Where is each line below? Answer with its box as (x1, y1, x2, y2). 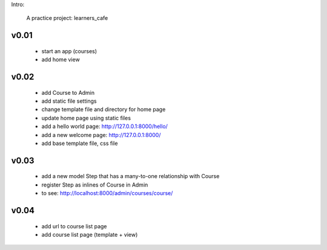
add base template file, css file (41, 139, 118, 147)
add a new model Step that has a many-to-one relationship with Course (41, 173, 220, 180)
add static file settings (41, 97, 97, 104)
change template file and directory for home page (41, 106, 166, 113)
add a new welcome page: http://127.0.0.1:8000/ (41, 131, 161, 138)
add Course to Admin (41, 89, 95, 96)
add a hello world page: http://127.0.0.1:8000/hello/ (41, 123, 168, 130)
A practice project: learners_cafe (26, 14, 108, 22)
